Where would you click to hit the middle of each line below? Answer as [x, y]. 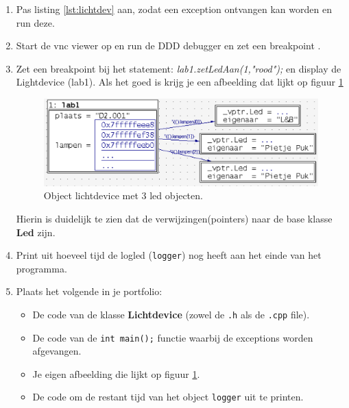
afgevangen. [57, 351]
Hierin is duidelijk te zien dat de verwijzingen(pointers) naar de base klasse [174, 218]
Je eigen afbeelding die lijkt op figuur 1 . [116, 373]
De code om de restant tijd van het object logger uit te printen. [168, 397]
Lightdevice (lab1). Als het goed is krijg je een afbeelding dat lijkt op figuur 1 [180, 82]
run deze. [35, 22]
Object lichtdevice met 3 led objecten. [123, 195]
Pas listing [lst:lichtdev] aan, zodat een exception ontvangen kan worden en [174, 9]
